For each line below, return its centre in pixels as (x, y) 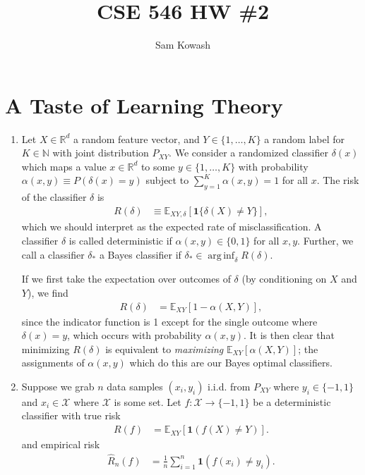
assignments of (53, 363)
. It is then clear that (289, 335)
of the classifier (54, 197)
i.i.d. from (229, 386)
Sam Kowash (183, 45)
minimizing (46, 348)
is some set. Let (148, 401)
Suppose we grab (58, 386)
